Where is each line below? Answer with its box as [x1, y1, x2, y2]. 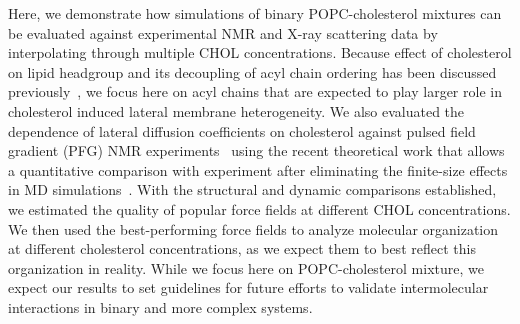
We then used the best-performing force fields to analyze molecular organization [8, 218, 499, 239]
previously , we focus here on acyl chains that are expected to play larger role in [8, 81, 502, 102]
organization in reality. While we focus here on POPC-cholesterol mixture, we [8, 257, 484, 278]
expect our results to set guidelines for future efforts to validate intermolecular [8, 277, 489, 298]
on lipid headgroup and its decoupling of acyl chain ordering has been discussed [8, 61, 497, 82]
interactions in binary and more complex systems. [8, 296, 313, 317]
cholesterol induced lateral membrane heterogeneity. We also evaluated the [8, 100, 465, 121]
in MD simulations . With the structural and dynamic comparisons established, [8, 179, 497, 200]
